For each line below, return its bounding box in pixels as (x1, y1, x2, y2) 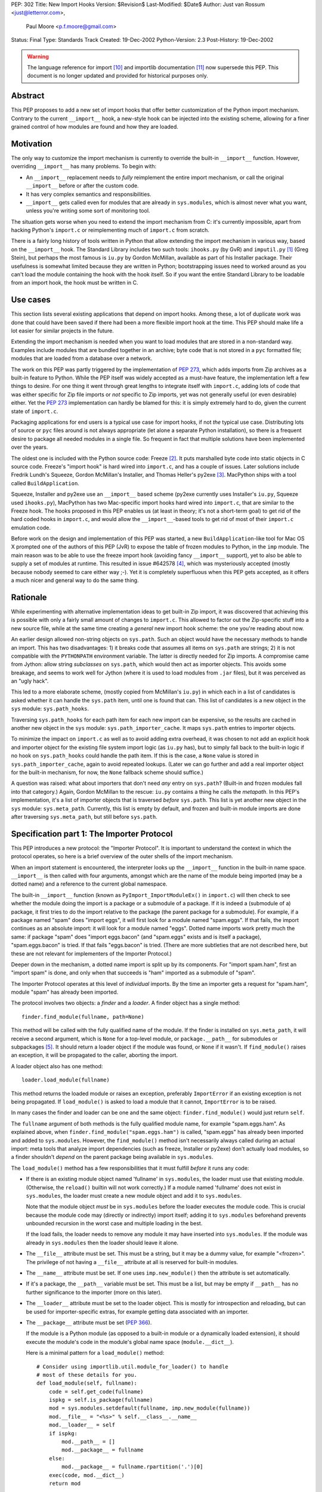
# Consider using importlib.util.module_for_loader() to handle (36, 1363, 229, 1370)
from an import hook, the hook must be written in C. (11, 279, 138, 286)
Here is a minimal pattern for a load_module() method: (26, 1349, 165, 1357)
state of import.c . (11, 408, 58, 415)
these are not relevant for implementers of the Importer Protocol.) (11, 950, 172, 957)
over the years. (11, 443, 48, 451)
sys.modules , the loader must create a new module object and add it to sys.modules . (26, 1192, 242, 1199)
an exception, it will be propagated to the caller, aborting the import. (11, 1052, 178, 1059)
